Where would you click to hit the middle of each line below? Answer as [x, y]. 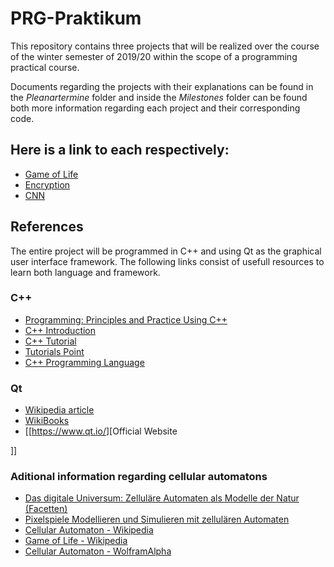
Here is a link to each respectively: [120, 150]
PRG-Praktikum [76, 18]
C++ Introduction [60, 330]
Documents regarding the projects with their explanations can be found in [162, 86]
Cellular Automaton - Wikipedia [89, 530]
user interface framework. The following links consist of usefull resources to [167, 261]
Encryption [47, 184]
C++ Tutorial [50, 341]
